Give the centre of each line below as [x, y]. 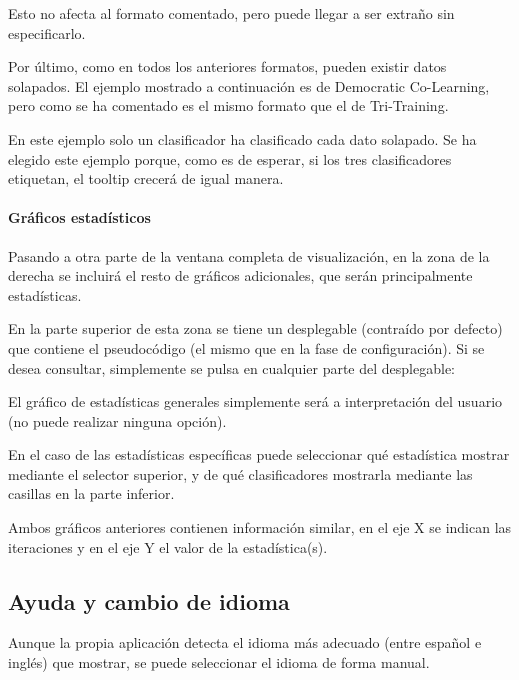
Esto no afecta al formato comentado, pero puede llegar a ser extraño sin [231, 13]
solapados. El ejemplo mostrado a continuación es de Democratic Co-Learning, [249, 85]
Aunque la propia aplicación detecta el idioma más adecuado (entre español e [245, 642]
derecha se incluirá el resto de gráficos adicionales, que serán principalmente [240, 275]
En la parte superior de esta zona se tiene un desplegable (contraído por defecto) [255, 328]
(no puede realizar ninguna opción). [117, 420]
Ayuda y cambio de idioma [149, 600]
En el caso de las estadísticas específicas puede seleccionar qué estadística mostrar [259, 454]
